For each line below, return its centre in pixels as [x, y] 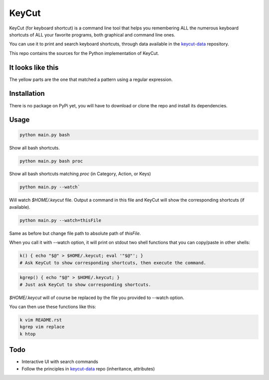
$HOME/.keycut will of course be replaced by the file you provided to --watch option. [97, 298]
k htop [28, 334]
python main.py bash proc [51, 161]
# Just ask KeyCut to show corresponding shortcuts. [85, 284]
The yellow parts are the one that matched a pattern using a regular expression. [91, 79]
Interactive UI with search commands [60, 362]
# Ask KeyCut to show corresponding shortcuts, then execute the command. [113, 263]
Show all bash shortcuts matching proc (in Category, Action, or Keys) [80, 174]
